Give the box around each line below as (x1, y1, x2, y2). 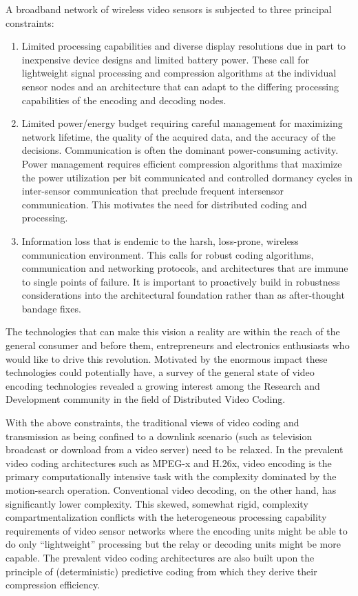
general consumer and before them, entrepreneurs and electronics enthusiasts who (6, 338, 350, 352)
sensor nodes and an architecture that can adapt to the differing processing (21, 79, 339, 93)
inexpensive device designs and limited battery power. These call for (21, 52, 310, 66)
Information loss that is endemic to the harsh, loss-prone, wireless (21, 233, 299, 248)
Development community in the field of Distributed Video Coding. (6, 392, 286, 406)
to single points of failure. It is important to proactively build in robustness (21, 274, 340, 288)
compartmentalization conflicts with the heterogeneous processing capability (6, 510, 327, 524)
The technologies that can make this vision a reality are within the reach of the (6, 324, 340, 339)
